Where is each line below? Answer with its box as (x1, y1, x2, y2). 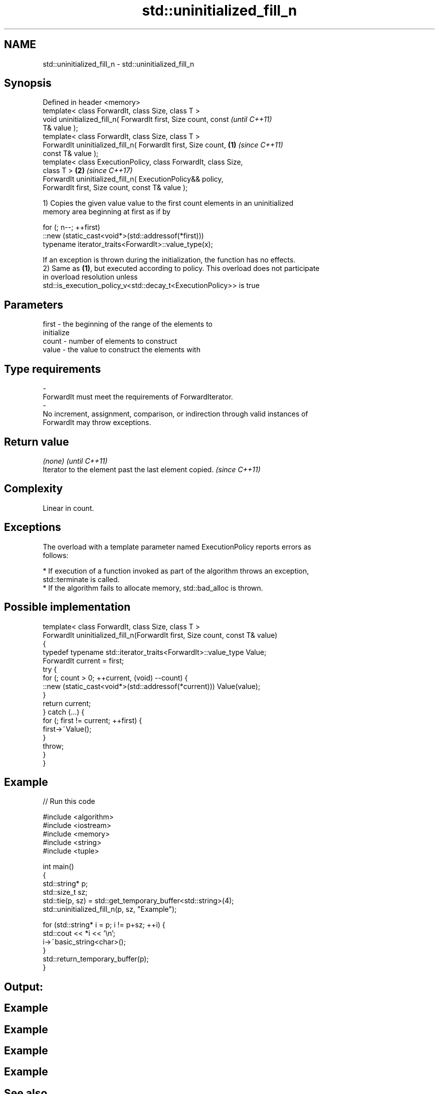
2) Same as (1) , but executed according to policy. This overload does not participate (43, 264, 320, 273)
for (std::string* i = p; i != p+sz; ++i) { (43, 920, 165, 929)
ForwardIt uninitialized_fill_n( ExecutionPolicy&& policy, (43, 175, 224, 184)
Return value (4, 435, 69, 448)
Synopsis (4, 77, 52, 90)
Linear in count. (43, 503, 94, 512)
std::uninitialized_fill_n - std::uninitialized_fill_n (43, 59, 194, 68)
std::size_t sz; (43, 888, 88, 897)
